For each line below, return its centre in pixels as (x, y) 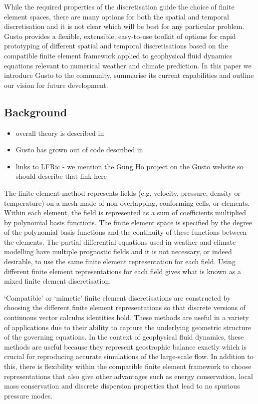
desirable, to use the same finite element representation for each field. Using (120, 261)
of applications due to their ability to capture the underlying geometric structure (128, 327)
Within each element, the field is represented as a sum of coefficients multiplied (125, 212)
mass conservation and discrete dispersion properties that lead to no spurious (122, 386)
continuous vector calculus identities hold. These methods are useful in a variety (127, 317)
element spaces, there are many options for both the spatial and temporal (117, 16)
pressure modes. (28, 395)
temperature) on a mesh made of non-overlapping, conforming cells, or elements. (127, 202)
